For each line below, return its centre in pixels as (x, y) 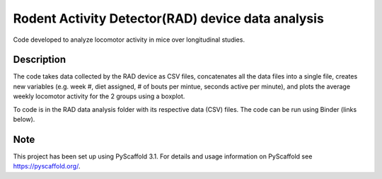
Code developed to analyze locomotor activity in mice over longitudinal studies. (129, 40)
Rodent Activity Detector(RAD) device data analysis (169, 18)
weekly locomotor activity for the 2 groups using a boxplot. (99, 96)
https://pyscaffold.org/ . (47, 166)
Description (40, 60)
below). (24, 120)
